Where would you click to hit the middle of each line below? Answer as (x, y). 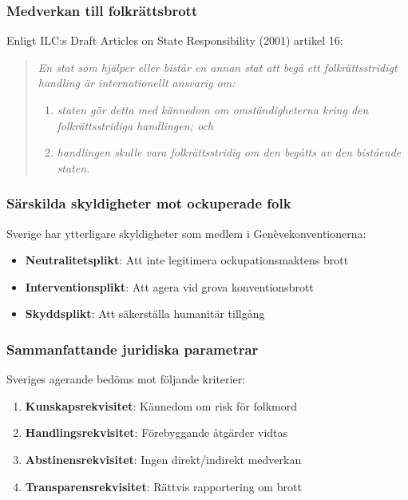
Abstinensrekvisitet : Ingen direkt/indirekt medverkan (163, 459)
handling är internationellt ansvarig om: (137, 83)
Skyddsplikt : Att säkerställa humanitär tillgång (145, 313)
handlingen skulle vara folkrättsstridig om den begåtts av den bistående (229, 152)
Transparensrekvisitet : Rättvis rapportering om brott (163, 486)
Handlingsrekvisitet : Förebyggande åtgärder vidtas (156, 433)
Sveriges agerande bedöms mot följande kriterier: (126, 379)
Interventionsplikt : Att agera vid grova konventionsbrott (169, 286)
